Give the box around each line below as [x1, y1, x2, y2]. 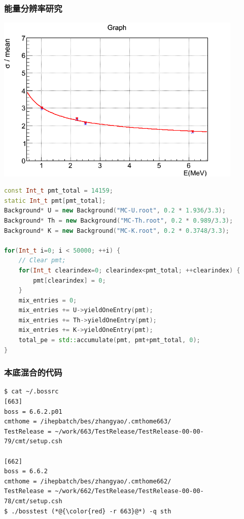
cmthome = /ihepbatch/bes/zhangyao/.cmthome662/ [4, 477, 171, 485]
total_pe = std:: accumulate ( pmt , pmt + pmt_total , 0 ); [18, 337, 200, 344]
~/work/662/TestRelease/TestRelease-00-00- [55, 487, 204, 495]
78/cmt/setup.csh [4, 498, 62, 505]
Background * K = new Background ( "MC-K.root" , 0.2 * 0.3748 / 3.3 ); [4, 227, 230, 234]
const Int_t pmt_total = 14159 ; [4, 187, 113, 195]
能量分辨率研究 [4, 2, 62, 14]
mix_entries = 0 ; [18, 296, 77, 304]
